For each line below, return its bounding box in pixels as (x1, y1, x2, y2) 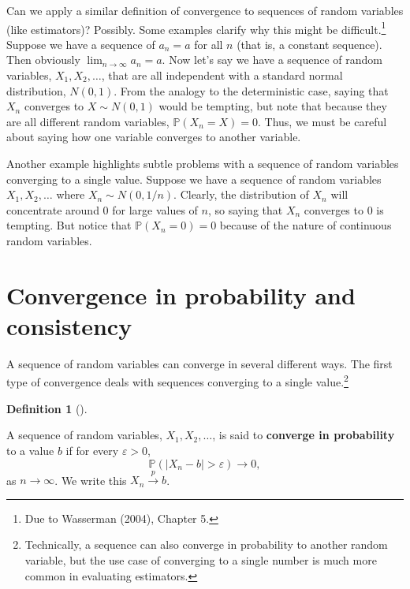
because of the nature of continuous (219, 217, 392, 233)
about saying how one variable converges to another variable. (6, 129, 301, 145)
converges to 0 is (304, 201, 384, 218)
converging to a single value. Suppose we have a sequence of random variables (6, 170, 382, 187)
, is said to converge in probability (212, 427, 395, 443)
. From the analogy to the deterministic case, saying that (114, 82, 389, 99)
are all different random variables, (6, 113, 170, 129)
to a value (6, 442, 54, 458)
